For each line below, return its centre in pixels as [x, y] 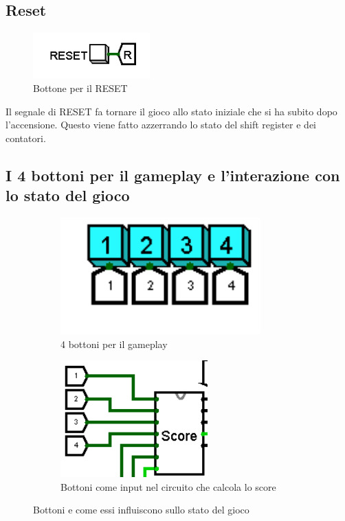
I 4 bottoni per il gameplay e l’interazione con [173, 175]
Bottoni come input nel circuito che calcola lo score [168, 486]
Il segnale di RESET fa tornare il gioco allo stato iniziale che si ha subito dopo [171, 111]
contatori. [26, 138]
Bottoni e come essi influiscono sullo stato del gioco [141, 510]
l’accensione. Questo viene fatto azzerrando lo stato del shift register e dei [161, 125]
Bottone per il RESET [80, 88]
